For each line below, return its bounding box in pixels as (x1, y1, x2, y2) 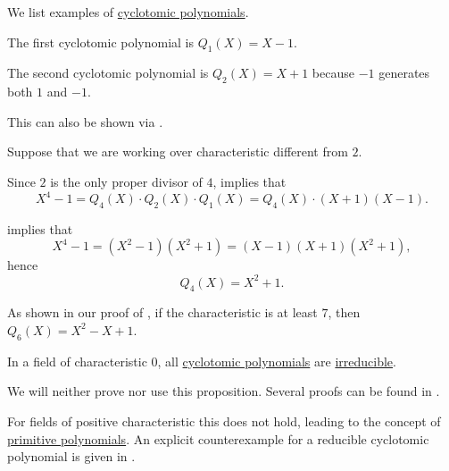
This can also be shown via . (7, 112, 163, 130)
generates (378, 63, 430, 82)
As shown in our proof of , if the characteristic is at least (7, 303, 318, 322)
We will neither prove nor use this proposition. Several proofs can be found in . (7, 382, 440, 400)
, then (328, 303, 361, 322)
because (312, 63, 354, 82)
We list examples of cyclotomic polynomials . (7, 3, 249, 21)
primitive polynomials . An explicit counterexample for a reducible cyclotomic (7, 429, 429, 448)
